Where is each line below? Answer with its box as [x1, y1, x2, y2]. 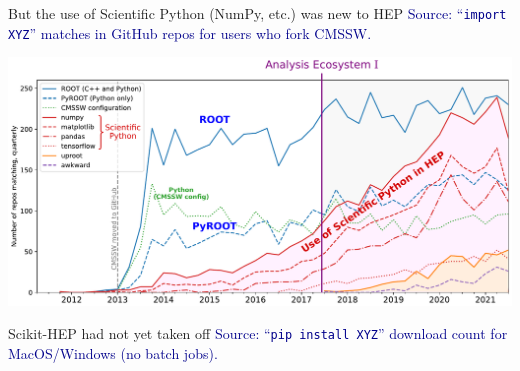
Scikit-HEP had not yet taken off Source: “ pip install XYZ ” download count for [8, 323, 508, 344]
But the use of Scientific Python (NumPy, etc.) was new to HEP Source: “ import [8, 3, 507, 23]
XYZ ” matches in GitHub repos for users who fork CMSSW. [8, 22, 372, 43]
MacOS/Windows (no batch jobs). [8, 343, 218, 364]
